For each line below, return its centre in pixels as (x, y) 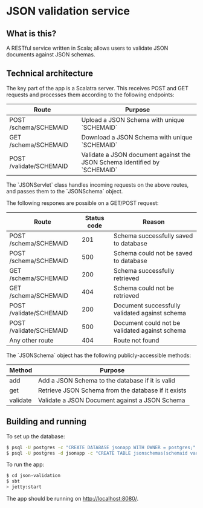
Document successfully (147, 306)
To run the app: (25, 464)
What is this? (31, 34)
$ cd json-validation (34, 476)
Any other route (31, 340)
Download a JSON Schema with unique (137, 137)
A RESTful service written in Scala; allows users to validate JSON (87, 48)
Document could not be (147, 323)
